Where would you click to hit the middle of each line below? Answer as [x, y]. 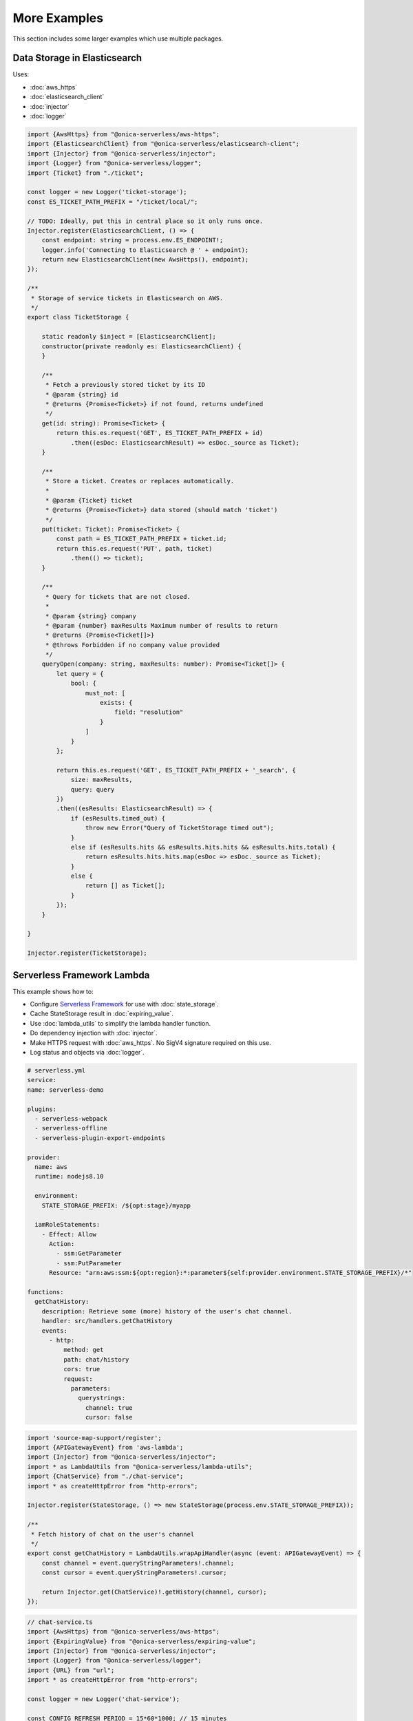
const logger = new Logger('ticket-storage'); [107, 192]
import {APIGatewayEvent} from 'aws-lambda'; [105, 1448]
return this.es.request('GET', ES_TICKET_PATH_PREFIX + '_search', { [176, 770]
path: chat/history [96, 1359]
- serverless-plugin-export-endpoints [100, 1138]
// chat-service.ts [60, 1622]
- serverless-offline [71, 1128]
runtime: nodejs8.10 [69, 1176]
